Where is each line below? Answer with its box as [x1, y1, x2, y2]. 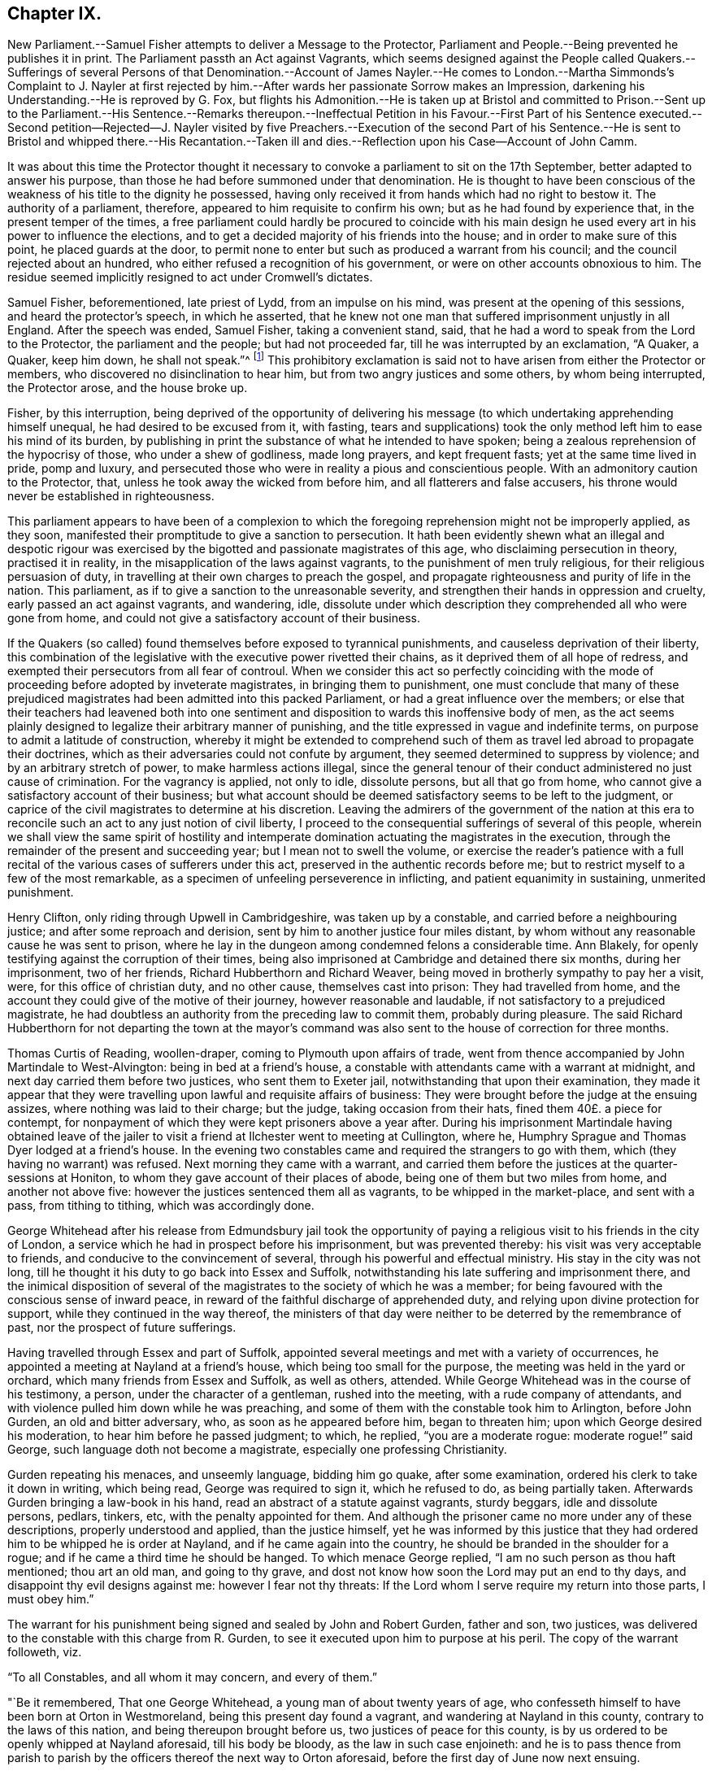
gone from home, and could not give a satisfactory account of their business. [7, 611, 420, 626]
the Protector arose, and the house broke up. [7, 381, 248, 395]
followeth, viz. [7, 1645, 82, 1660]
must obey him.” [7, 1592, 94, 1607]
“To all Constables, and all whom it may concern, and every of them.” [7, 1670, 377, 1685]
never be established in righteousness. [7, 489, 215, 504]
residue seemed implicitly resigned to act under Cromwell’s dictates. [7, 270, 373, 285]
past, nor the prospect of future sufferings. [7, 1320, 237, 1335]
